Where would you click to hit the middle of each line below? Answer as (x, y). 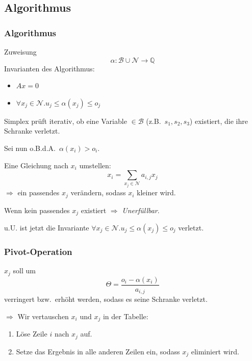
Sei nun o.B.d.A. (30, 148)
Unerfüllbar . (141, 210)
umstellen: (95, 165)
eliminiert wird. (215, 351)
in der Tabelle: (125, 316)
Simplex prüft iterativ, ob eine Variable (66, 121)
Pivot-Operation (38, 251)
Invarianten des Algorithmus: (49, 68)
